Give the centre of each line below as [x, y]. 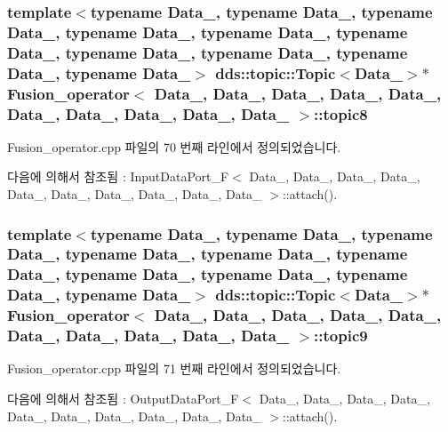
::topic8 [341, 113]
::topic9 [341, 336]
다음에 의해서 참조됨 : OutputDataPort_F [123, 399]
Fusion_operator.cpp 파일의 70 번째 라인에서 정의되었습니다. [174, 146]
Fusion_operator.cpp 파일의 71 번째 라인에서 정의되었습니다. [174, 368]
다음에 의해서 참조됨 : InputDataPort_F [118, 176]
